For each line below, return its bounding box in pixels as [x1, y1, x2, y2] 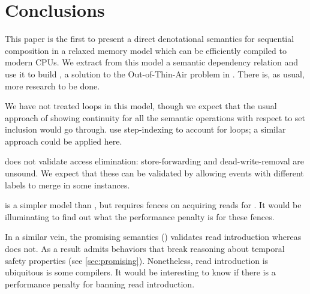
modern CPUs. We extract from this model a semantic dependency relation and [5, 56, 299, 68]
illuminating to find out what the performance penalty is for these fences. [5, 210, 275, 223]
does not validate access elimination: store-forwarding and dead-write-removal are [5, 155, 305, 167]
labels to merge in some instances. [5, 178, 130, 191]
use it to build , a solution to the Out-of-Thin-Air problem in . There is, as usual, [5, 67, 305, 80]
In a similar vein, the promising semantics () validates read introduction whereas [5, 230, 302, 243]
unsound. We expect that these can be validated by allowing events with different [5, 167, 304, 179]
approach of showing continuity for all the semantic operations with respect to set [5, 111, 306, 124]
